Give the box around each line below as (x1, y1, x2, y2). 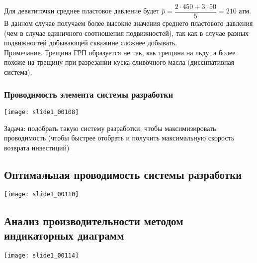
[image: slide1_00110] (4, 191, 79, 198)
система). (4, 67, 32, 77)
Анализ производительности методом (4, 213, 183, 228)
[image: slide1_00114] (4, 252, 79, 259)
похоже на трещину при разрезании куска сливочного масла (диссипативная (4, 57, 235, 67)
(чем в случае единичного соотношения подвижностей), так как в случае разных (4, 27, 249, 38)
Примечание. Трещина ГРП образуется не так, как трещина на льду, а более (4, 47, 236, 57)
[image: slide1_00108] (4, 108, 79, 116)
